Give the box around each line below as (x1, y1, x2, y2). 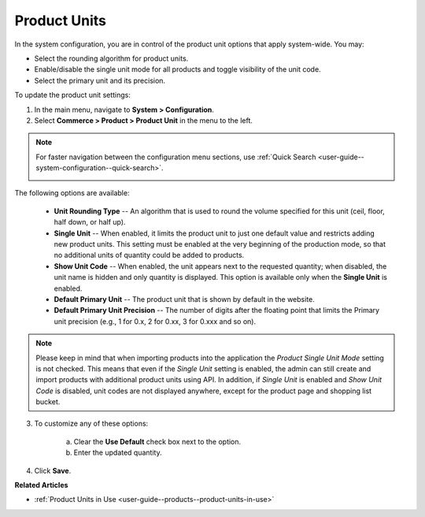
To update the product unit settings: (14, 91, 131, 100)
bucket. (35, 397, 61, 407)
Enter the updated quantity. (73, 448, 162, 457)
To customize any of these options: (34, 418, 149, 429)
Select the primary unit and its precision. (34, 76, 165, 85)
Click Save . (34, 466, 72, 475)
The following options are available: (14, 188, 130, 198)
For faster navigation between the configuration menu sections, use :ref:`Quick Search (35, 152, 316, 162)
